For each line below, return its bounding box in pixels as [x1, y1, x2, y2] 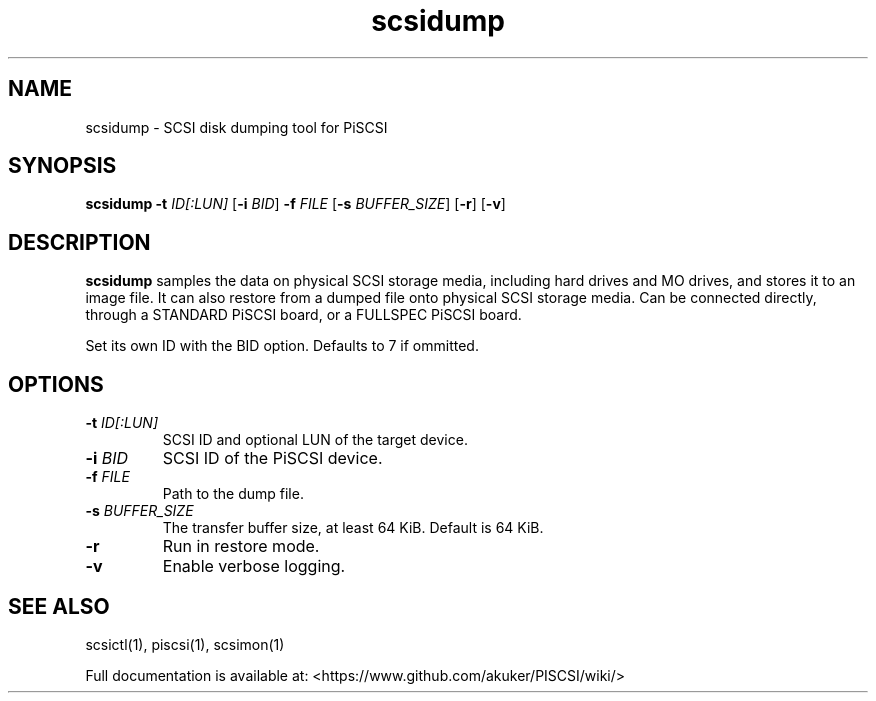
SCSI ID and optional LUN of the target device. [162, 431, 468, 449]
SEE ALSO [8, 593, 110, 619]
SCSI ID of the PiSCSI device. [162, 448, 383, 469]
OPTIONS [8, 371, 104, 397]
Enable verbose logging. [162, 556, 346, 577]
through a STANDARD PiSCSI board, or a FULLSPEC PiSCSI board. [85, 306, 522, 324]
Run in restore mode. [162, 536, 320, 557]
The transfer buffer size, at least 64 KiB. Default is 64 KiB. [162, 519, 544, 537]
